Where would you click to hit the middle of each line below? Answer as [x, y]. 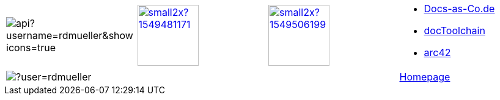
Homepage [425, 77]
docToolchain [454, 30]
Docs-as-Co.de [459, 9]
